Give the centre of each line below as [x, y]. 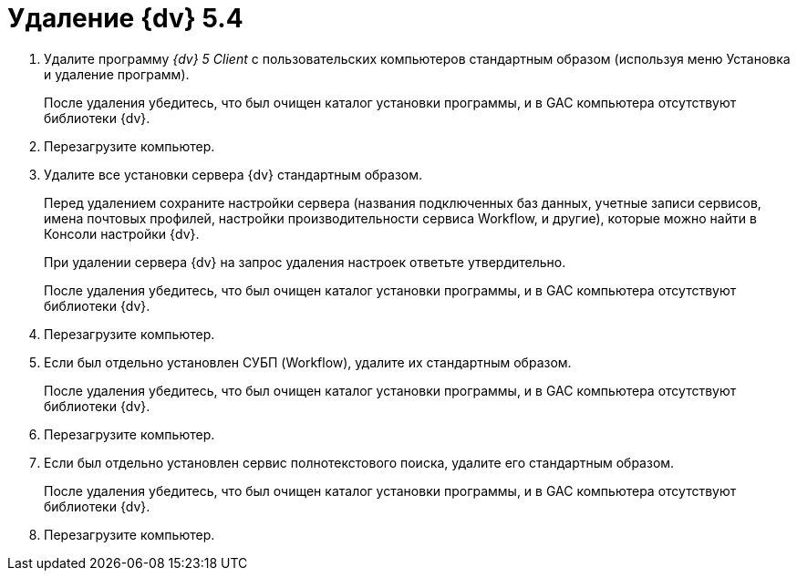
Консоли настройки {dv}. [122, 233]
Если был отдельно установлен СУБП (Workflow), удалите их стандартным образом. [308, 362]
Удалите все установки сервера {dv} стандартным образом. [233, 174]
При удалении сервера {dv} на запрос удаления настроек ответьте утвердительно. [305, 262]
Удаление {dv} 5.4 [125, 18]
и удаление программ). [117, 74]
